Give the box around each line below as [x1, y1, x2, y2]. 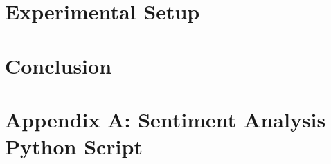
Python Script [5, 132, 143, 161]
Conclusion [5, 51, 112, 79]
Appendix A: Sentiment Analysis [5, 105, 326, 133]
